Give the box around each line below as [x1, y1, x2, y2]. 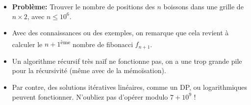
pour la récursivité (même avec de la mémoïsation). [12, 65, 166, 76]
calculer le [12, 39, 43, 49]
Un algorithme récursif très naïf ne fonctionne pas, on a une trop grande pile [12, 55, 242, 66]
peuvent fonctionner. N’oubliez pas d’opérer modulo [12, 91, 168, 102]
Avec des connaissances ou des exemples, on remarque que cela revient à [12, 27, 229, 38]
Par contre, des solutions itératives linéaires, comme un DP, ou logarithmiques [12, 82, 247, 92]
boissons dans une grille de [163, 1, 244, 11]
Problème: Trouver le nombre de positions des [12, 1, 155, 11]
